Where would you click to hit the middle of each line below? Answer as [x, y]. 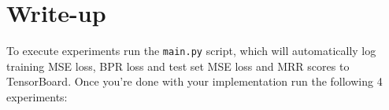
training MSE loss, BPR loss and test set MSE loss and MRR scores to [178, 66]
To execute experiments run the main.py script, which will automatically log [191, 51]
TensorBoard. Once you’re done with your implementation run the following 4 [194, 81]
